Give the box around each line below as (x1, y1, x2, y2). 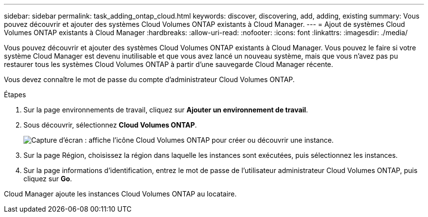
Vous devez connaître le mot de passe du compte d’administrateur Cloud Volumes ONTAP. (4, 75, 295, 84)
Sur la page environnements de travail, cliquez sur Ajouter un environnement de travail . (23, 106, 308, 114)
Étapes (4, 90, 26, 99)
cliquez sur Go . (23, 174, 72, 183)
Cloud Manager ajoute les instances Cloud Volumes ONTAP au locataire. (4, 190, 237, 198)
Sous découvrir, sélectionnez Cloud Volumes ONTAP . (23, 121, 197, 129)
